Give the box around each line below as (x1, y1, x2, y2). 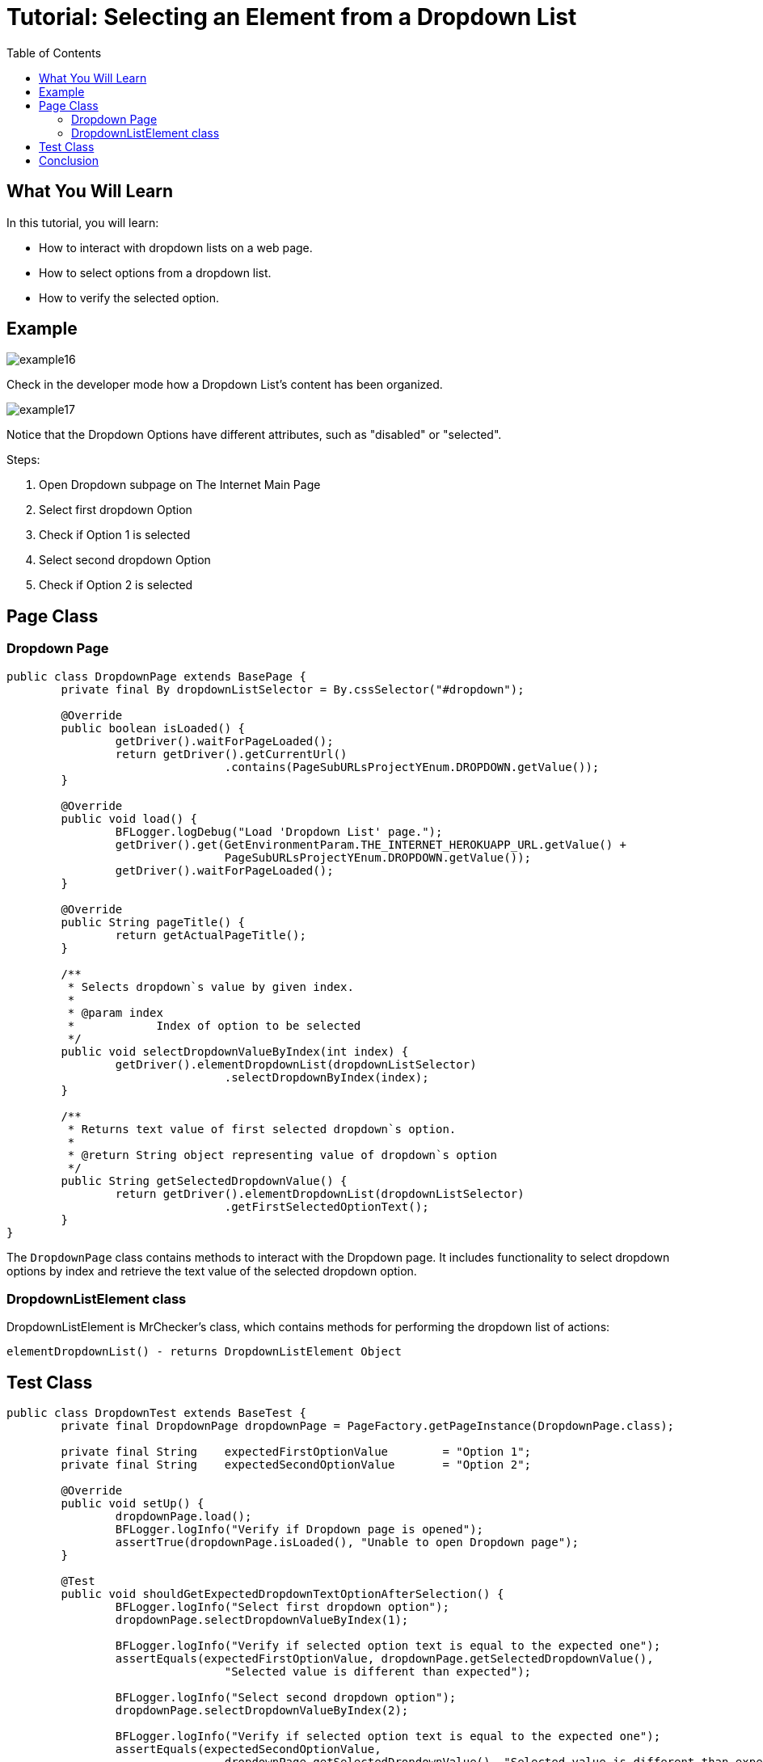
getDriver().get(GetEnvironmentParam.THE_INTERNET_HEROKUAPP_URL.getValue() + (115, 837, 627, 851)
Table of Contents (6, 45, 102, 60)
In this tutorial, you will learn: (6, 215, 159, 230)
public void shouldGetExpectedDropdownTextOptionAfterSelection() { (61, 1587, 504, 1601)
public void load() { (61, 811, 198, 825)
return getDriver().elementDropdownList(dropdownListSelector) (115, 1187, 525, 1200)
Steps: (6, 453, 40, 467)
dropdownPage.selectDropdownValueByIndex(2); (115, 1704, 409, 1718)
